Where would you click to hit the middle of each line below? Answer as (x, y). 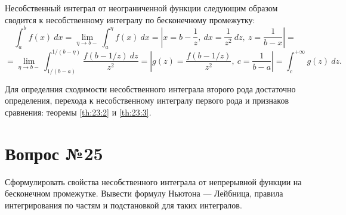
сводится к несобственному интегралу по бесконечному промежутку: (130, 19)
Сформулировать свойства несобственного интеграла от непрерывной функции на (153, 181)
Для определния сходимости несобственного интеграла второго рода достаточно (150, 88)
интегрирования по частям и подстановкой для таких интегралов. (123, 205)
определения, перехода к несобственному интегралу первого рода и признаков (147, 100)
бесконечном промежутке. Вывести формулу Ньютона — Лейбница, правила (144, 193)
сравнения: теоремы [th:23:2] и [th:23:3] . (78, 112)
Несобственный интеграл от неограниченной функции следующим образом (141, 8)
